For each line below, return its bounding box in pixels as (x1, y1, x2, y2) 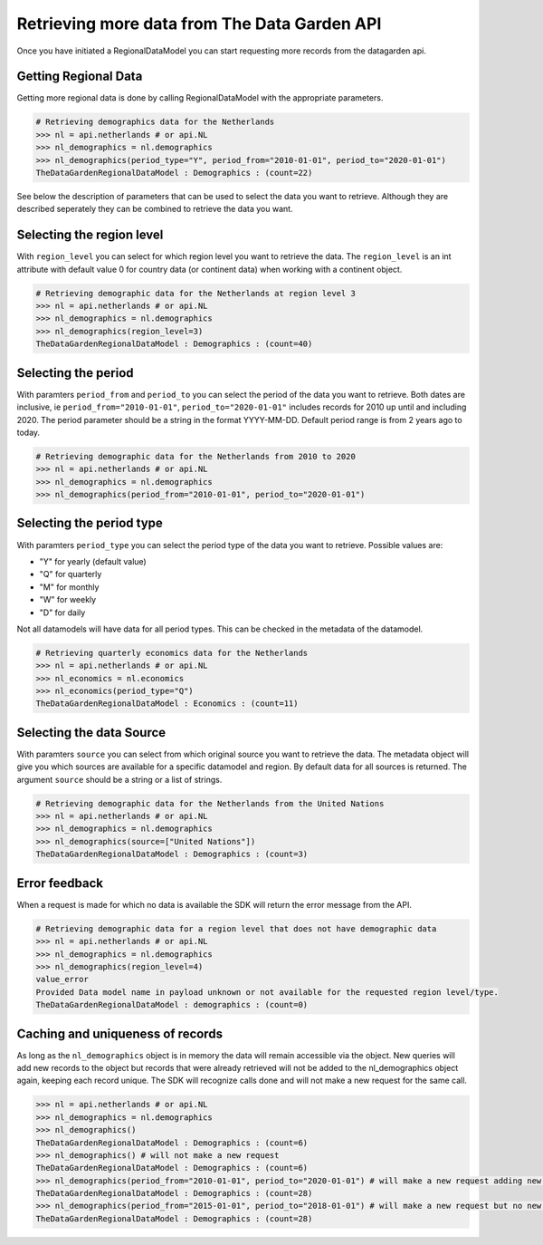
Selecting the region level (16, 227, 164, 243)
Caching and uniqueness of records (16, 1026, 224, 1041)
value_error (35, 974, 90, 985)
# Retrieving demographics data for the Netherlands (35, 117, 275, 127)
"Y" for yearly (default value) (39, 555, 147, 566)
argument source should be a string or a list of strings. (16, 774, 223, 785)
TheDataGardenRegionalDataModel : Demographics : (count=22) (35, 168, 313, 178)
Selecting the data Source (16, 725, 167, 740)
